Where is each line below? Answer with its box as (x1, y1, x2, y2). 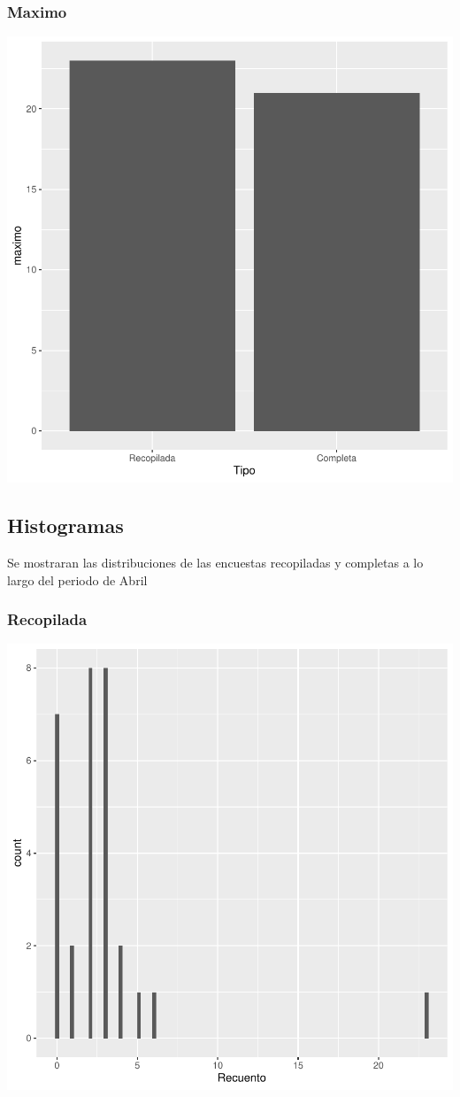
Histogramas (7, 512, 124, 539)
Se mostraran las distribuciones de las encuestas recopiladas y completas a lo (7, 553, 424, 572)
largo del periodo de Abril (7, 570, 148, 589)
